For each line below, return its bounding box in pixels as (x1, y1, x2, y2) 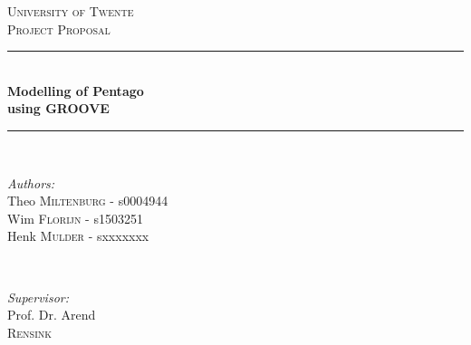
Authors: (7, 173, 55, 192)
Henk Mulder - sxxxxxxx (7, 226, 149, 245)
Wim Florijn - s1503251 (7, 208, 143, 227)
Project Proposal (7, 19, 111, 38)
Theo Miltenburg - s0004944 (7, 191, 168, 210)
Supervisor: (7, 287, 69, 306)
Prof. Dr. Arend (7, 305, 96, 324)
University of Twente (7, 2, 134, 20)
